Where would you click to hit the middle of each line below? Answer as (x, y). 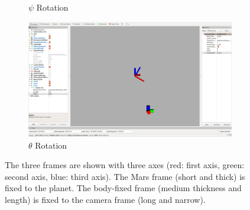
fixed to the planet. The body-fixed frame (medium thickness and (123, 188)
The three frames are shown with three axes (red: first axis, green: (125, 165)
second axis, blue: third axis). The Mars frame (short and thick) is (125, 176)
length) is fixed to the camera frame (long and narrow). (105, 200)
